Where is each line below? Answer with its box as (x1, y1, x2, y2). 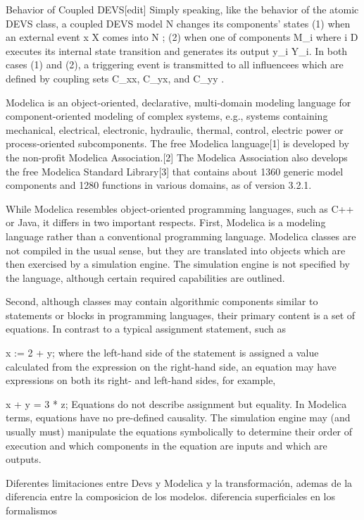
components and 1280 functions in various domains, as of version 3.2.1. (6, 178, 312, 192)
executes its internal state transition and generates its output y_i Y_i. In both (6, 43, 348, 58)
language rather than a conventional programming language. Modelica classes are (6, 228, 356, 243)
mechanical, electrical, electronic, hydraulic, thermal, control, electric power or (6, 122, 344, 137)
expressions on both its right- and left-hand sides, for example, (6, 373, 276, 388)
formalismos (6, 503, 57, 517)
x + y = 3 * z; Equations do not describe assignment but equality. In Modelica (6, 396, 347, 411)
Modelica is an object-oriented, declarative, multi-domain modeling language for (6, 94, 351, 109)
